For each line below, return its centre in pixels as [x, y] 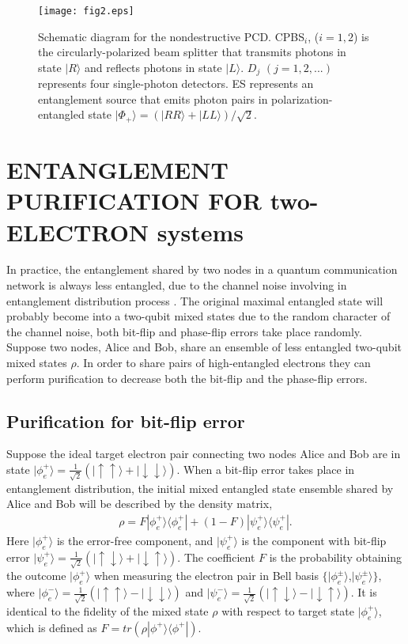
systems [200, 231]
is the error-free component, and [135, 540]
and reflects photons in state [153, 67]
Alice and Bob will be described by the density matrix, [140, 504]
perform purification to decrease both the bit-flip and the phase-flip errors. [187, 378]
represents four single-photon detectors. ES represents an [176, 83]
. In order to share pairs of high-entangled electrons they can [223, 362]
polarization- [302, 98]
